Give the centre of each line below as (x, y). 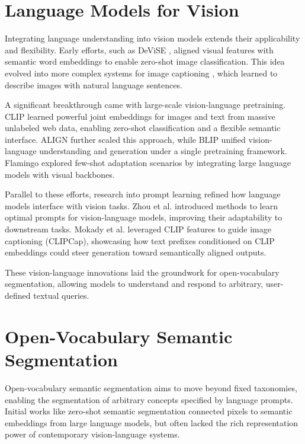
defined (18, 295)
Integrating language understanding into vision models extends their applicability (152, 38)
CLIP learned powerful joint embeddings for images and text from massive (140, 116)
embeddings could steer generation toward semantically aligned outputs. (136, 252)
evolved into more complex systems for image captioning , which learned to (141, 73)
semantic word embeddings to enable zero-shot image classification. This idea (145, 61)
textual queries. (61, 295)
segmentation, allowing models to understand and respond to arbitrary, (134, 284)
